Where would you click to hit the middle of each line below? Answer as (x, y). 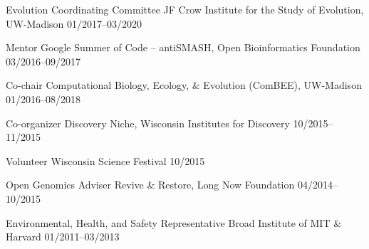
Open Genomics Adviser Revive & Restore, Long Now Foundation (150, 185)
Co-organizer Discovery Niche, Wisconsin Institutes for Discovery (148, 123)
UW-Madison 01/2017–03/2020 (74, 23)
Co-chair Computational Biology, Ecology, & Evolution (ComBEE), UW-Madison (184, 85)
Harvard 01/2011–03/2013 (63, 237)
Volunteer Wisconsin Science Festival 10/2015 (105, 160)
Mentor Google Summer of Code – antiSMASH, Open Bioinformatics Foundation (183, 47)
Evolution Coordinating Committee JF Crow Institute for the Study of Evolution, (185, 9)
